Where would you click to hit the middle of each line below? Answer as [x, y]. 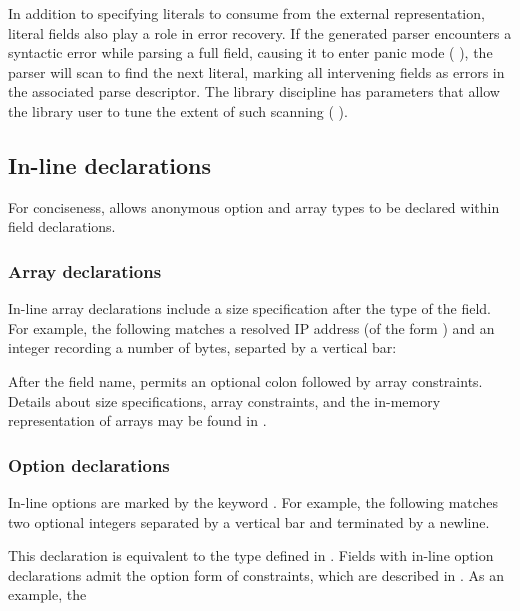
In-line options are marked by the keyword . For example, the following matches [253, 501]
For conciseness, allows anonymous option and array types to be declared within [254, 206]
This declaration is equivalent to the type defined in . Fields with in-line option [251, 555]
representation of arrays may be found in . [137, 420]
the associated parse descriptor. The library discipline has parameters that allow [254, 91]
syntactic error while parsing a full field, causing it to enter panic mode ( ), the [250, 52]
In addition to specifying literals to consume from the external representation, [246, 13]
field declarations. [62, 226]
